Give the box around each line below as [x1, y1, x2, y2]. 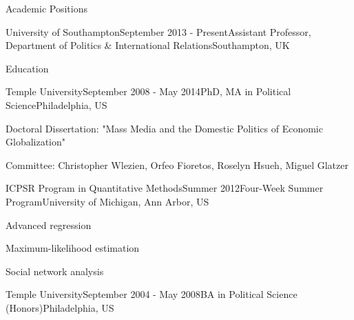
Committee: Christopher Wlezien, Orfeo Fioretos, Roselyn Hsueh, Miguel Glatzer [6, 157, 348, 172]
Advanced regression [6, 217, 92, 232]
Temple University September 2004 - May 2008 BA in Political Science [6, 287, 298, 301]
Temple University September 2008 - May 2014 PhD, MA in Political [6, 84, 291, 99]
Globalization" [6, 134, 66, 149]
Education [6, 61, 49, 75]
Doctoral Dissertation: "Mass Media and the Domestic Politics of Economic [6, 121, 323, 135]
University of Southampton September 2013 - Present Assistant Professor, [6, 24, 311, 39]
